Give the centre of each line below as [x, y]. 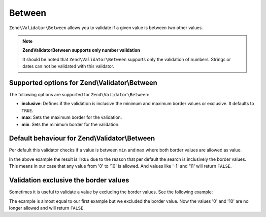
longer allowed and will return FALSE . [47, 208]
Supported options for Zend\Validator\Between [83, 83]
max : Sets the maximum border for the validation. [72, 117]
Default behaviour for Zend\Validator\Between [82, 138]
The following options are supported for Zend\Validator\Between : [79, 95]
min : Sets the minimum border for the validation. [71, 124]
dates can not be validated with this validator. [68, 66]
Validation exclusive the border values [69, 180]
